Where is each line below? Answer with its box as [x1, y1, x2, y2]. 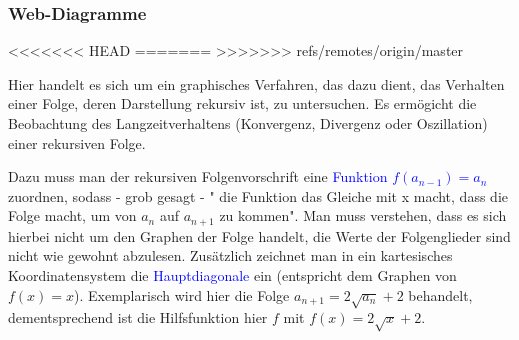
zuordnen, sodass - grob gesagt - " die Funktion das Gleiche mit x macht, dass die [8, 185, 508, 206]
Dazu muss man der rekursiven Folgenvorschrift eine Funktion [8, 166, 388, 187]
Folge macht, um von [8, 205, 137, 226]
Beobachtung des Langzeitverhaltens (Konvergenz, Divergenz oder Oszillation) [8, 113, 488, 133]
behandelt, [408, 284, 473, 305]
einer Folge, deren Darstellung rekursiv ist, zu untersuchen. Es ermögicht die [8, 93, 477, 114]
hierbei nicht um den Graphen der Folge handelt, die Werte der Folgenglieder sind [8, 225, 511, 246]
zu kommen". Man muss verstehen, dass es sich [219, 205, 507, 226]
